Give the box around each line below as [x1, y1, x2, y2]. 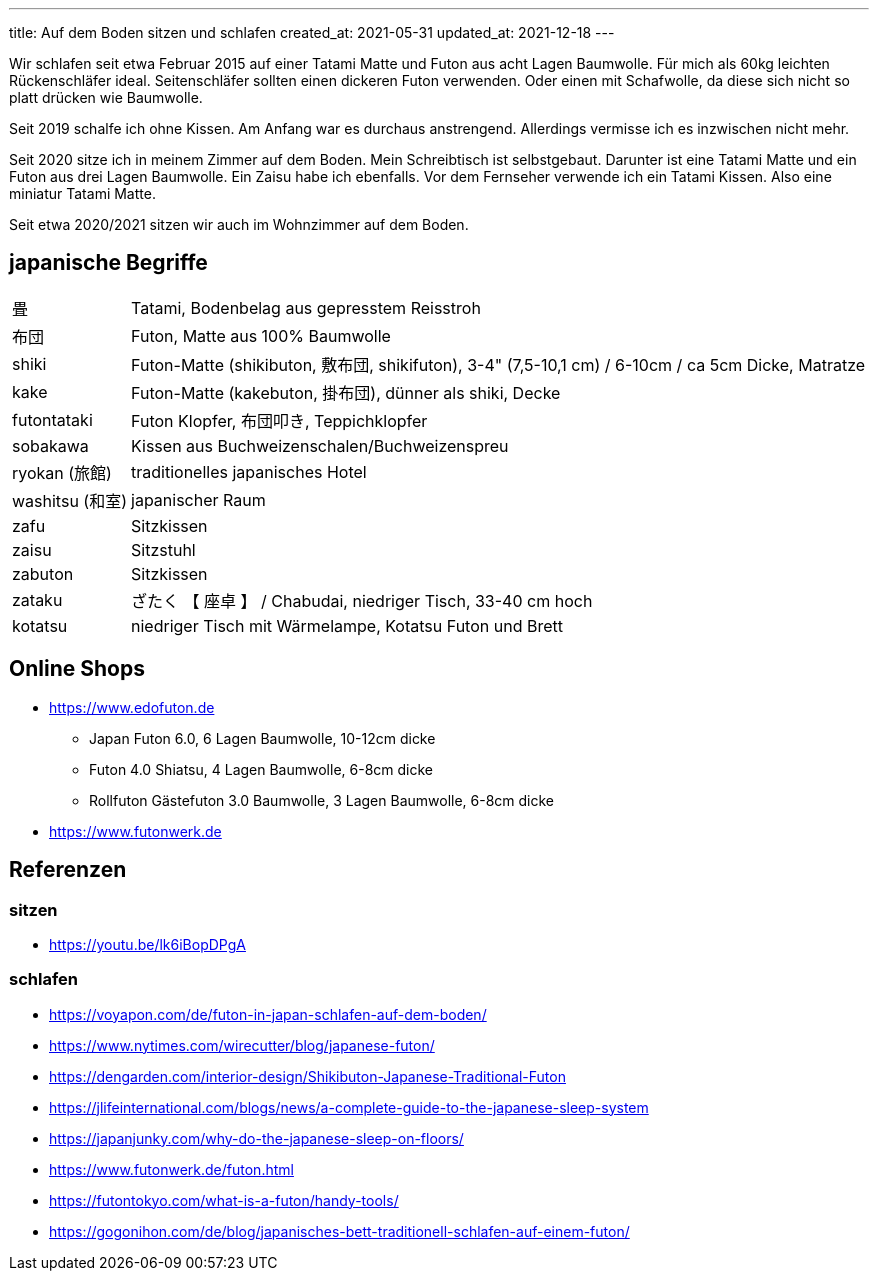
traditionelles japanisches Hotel [131, 461, 367, 482]
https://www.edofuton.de [49, 698, 215, 716]
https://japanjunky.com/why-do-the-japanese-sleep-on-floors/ [49, 1129, 464, 1147]
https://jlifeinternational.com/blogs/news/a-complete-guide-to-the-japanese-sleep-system [49, 1098, 649, 1116]
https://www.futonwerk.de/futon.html [49, 1160, 294, 1178]
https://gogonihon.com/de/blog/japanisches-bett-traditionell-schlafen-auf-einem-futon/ [49, 1222, 630, 1240]
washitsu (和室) [12, 490, 128, 511]
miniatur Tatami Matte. [9, 185, 156, 202]
